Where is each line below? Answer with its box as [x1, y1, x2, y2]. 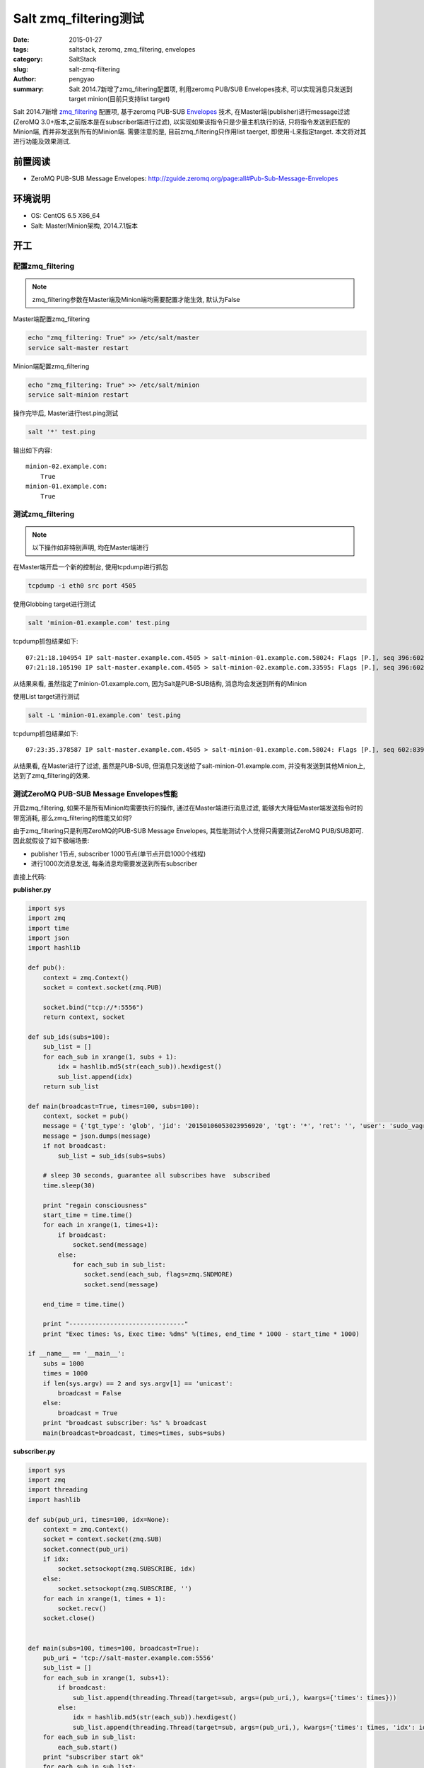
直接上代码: [13, 872, 47, 880]
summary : [13, 85, 45, 93]
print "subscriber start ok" [42, 1752, 144, 1761]
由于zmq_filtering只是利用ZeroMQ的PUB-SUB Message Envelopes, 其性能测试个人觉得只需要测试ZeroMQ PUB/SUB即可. [13, 826, 364, 834]
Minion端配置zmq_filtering [13, 361, 90, 371]
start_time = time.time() [42, 1211, 133, 1219]
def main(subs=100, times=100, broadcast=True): [28, 1644, 200, 1652]
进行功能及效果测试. [13, 137, 71, 146]
